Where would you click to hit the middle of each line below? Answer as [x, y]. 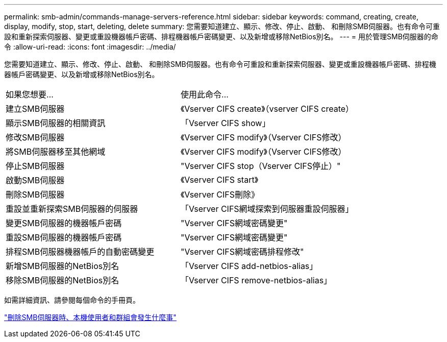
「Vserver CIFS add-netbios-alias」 [249, 266]
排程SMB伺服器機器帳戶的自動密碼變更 [80, 252]
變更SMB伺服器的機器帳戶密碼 [64, 223]
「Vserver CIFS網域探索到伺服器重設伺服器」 [267, 209]
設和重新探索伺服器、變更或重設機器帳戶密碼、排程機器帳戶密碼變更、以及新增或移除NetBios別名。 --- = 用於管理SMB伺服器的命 [221, 36]
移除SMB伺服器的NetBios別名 [63, 280]
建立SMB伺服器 [35, 109]
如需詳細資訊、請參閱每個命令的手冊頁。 [72, 300]
